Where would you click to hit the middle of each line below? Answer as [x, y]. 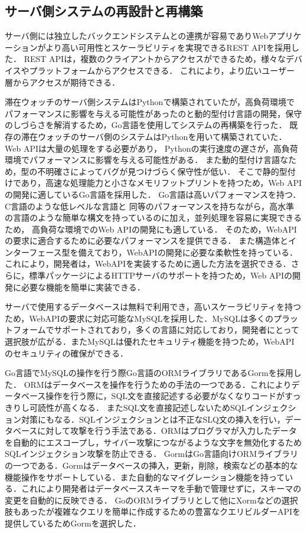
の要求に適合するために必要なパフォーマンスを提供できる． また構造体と [147, 241]
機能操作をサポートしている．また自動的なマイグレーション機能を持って [145, 477]
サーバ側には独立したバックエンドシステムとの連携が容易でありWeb [137, 36]
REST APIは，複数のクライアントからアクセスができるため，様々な [155, 59]
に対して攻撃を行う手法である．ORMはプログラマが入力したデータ [167, 431]
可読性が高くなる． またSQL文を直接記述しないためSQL [138, 408]
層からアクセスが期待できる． [63, 82]
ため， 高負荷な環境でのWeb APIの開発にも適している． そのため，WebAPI [151, 229]
